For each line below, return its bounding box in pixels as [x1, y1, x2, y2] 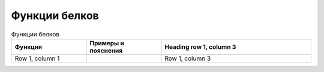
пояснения [89, 46, 123, 55]
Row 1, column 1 [14, 54, 60, 62]
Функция [14, 42, 42, 51]
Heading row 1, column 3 [164, 42, 236, 51]
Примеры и [89, 39, 124, 47]
